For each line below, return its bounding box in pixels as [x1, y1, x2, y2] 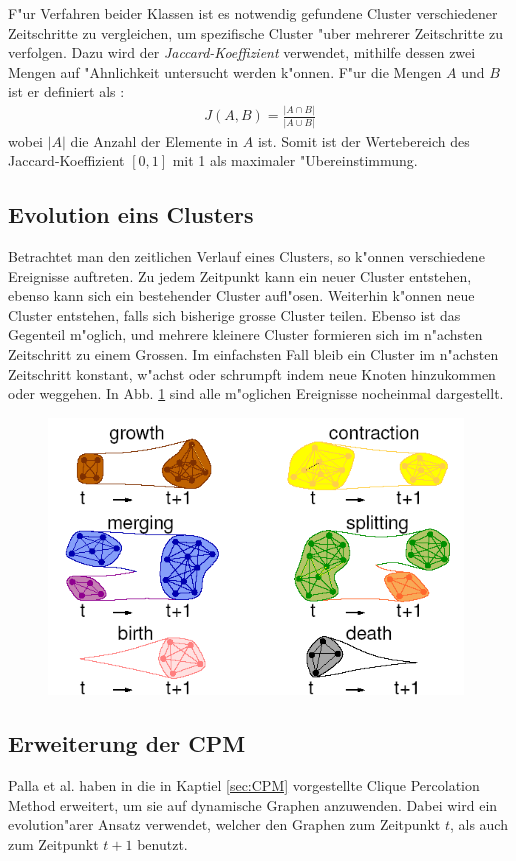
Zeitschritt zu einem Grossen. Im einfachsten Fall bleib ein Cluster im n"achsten [8, 343, 499, 364]
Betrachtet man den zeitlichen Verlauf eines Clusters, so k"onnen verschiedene [8, 246, 485, 267]
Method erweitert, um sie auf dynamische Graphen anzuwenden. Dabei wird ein [8, 794, 498, 815]
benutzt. [137, 833, 188, 854]
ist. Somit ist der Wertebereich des [257, 130, 470, 151]
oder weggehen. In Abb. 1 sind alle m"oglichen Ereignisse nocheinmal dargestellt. [8, 383, 504, 404]
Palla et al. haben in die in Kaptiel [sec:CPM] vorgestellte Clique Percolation [8, 775, 480, 796]
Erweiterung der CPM [8, 728, 246, 759]
